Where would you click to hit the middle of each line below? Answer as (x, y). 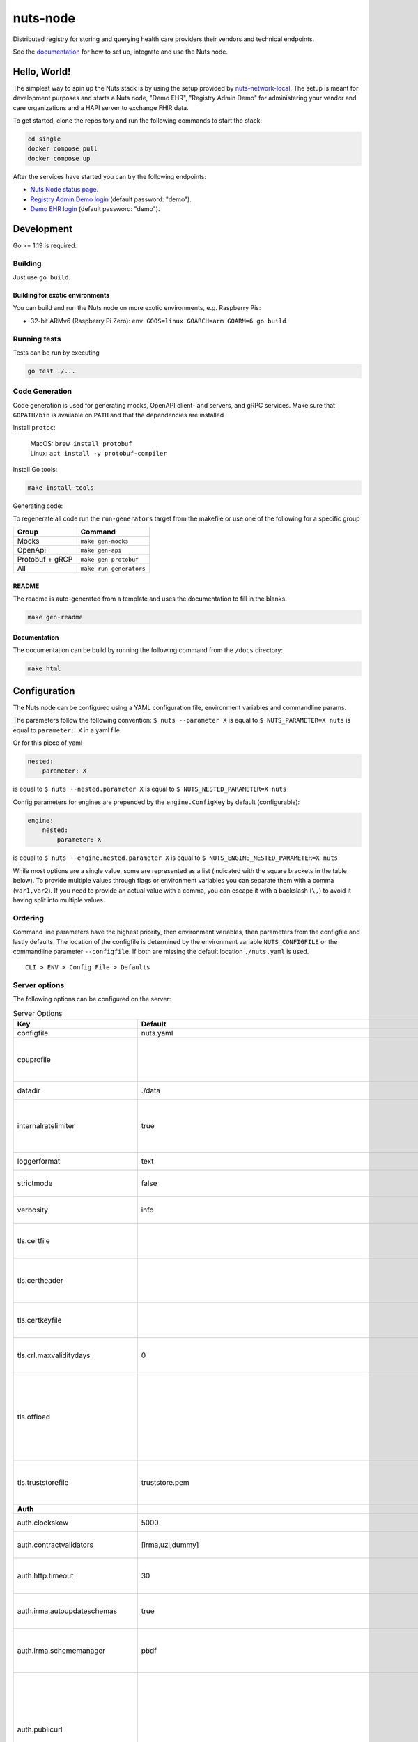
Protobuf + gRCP (45, 560)
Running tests (37, 339)
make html (44, 669)
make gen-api (101, 550)
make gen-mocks (104, 541)
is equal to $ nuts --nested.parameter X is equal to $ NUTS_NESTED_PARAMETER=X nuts (150, 789)
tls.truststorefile (43, 1483)
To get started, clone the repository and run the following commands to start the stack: (138, 121)
